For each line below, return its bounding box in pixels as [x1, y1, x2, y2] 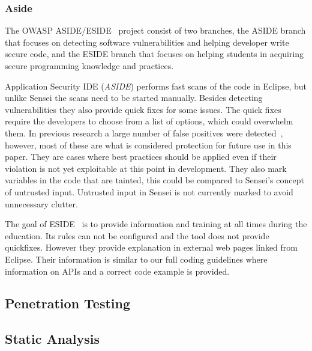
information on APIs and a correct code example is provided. [5, 264, 230, 277]
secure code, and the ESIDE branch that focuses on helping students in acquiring [5, 47, 304, 60]
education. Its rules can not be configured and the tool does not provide [5, 229, 269, 242]
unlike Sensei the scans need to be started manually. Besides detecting [5, 91, 263, 104]
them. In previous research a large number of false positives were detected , [5, 126, 283, 139]
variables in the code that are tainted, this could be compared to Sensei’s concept [5, 174, 304, 186]
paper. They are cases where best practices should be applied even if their [5, 150, 277, 163]
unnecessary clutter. [5, 197, 78, 210]
